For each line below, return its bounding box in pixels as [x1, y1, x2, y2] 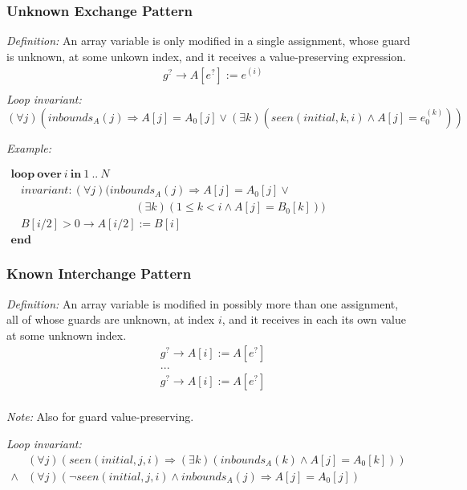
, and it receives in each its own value [221, 311, 406, 328]
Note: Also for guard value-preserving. [6, 408, 194, 425]
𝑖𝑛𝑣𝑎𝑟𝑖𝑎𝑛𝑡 [20, 185, 69, 197]
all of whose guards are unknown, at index [6, 311, 215, 328]
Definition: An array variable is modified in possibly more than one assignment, [6, 295, 399, 312]
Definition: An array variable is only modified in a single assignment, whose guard [6, 32, 411, 49]
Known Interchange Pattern [6, 263, 192, 284]
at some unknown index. [6, 326, 127, 343]
